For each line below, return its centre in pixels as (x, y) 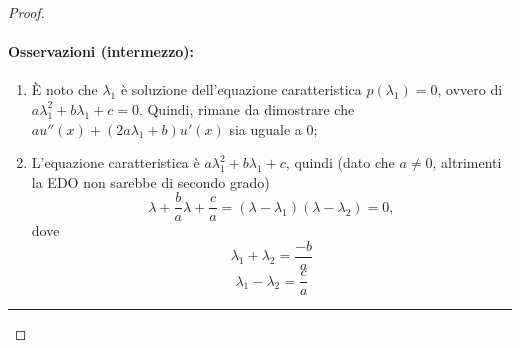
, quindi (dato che (340, 162)
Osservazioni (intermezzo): (101, 51)
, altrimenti (467, 162)
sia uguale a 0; (273, 128)
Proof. (26, 12)
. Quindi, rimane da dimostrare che (246, 108)
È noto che (64, 89)
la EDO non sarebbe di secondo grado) (150, 181)
